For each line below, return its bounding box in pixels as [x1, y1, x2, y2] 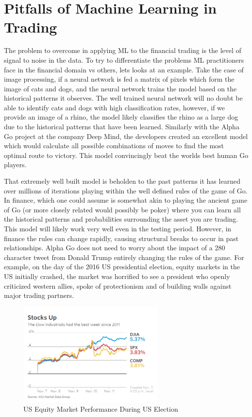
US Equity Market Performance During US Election [23, 404, 178, 414]
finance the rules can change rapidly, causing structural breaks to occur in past [4, 233, 239, 243]
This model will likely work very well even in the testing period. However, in [4, 224, 232, 233]
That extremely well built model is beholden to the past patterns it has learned [4, 176, 240, 186]
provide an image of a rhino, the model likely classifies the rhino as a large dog [4, 112, 238, 122]
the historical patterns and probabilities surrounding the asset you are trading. [4, 214, 238, 224]
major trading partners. [4, 290, 74, 300]
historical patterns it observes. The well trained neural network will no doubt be [4, 93, 243, 103]
